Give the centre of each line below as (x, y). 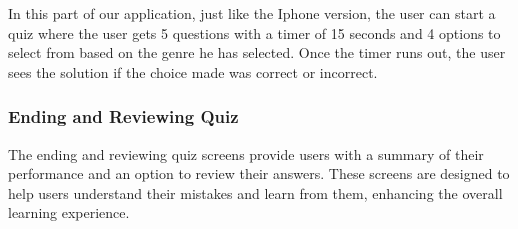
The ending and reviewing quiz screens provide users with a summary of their (246, 153)
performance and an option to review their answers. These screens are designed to (259, 173)
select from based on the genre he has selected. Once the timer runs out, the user (257, 52)
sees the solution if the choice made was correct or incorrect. (193, 71)
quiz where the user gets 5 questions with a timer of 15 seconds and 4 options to (254, 32)
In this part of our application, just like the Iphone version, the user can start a (252, 13)
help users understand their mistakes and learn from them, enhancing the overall (255, 192)
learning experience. (69, 212)
